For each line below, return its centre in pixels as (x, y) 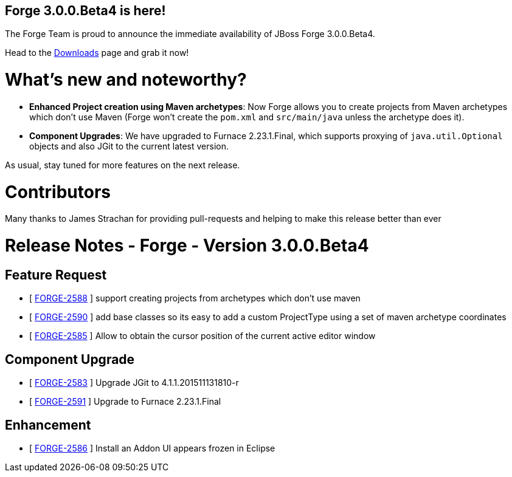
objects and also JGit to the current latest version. (129, 146)
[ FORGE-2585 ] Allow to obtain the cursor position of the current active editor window (202, 336)
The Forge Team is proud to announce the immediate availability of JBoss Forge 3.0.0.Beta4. (190, 34)
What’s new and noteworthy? (126, 80)
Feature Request (56, 275)
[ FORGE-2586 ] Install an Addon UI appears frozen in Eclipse (152, 448)
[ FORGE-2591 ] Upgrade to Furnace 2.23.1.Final (125, 402)
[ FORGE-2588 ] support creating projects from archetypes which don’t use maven (195, 298)
